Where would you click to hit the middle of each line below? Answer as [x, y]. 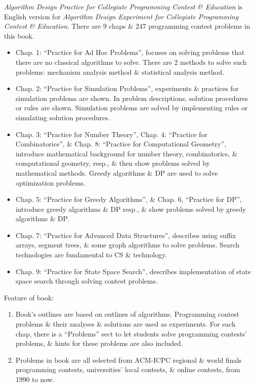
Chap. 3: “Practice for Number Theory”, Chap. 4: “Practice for [111, 134]
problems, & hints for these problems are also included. [99, 343]
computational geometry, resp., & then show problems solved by [113, 163]
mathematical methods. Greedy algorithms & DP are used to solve [117, 172]
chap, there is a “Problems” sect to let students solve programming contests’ [131, 333]
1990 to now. [35, 379]
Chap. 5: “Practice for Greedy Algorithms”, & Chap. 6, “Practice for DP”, [129, 199]
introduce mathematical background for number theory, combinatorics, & [127, 153]
